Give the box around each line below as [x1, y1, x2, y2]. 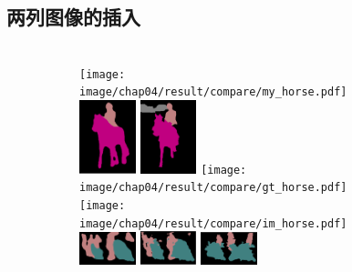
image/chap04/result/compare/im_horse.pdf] [79, 217, 347, 230]
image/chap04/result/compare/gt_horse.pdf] [79, 181, 347, 195]
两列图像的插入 [6, 3, 140, 31]
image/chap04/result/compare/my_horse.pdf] [79, 86, 347, 99]
